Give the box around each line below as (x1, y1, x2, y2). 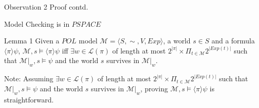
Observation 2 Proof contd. (4, 2, 89, 12)
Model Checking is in (4, 18, 70, 29)
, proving (140, 83, 168, 93)
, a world (163, 35, 191, 46)
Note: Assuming (4, 73, 54, 84)
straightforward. (4, 94, 54, 104)
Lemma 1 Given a (4, 35, 60, 46)
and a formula (211, 35, 255, 46)
